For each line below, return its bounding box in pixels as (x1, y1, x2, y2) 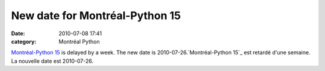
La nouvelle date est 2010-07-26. (11, 57, 93, 64)
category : (11, 38, 37, 45)
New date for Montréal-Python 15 (11, 9, 181, 22)
